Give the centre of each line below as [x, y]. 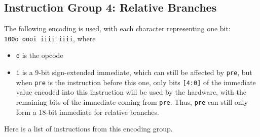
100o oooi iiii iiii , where [50, 38]
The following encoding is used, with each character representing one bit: [117, 28]
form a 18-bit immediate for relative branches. [87, 112]
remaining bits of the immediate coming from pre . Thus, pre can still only [132, 102]
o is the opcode [40, 55]
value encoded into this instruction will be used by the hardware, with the [131, 92]
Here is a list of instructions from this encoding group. [88, 129]
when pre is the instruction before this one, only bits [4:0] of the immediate [136, 82]
